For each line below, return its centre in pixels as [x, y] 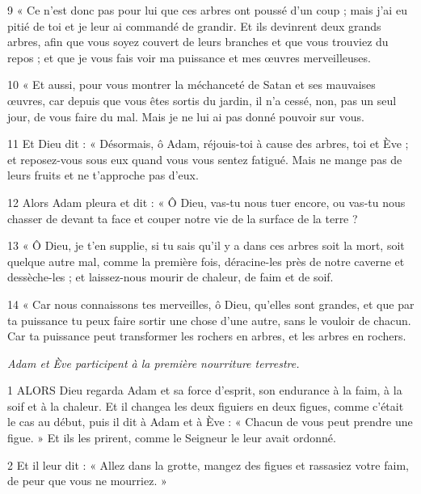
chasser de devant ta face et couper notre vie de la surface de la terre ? [183, 218]
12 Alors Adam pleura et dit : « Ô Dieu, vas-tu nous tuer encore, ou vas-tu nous [206, 202]
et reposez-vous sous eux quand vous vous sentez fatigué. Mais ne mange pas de [205, 159]
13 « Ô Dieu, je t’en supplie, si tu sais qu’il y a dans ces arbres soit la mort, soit [206, 245]
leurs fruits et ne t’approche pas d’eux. [103, 175]
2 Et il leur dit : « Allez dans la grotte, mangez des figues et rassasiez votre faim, [208, 464]
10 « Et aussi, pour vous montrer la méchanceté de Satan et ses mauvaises [192, 84]
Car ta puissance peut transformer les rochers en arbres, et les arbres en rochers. [207, 336]
